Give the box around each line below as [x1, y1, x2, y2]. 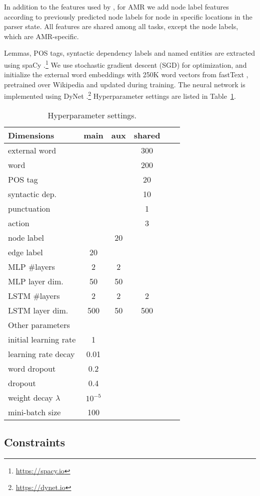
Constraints [4, 434, 65, 450]
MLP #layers [8, 260, 55, 272]
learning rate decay [8, 348, 75, 360]
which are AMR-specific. [4, 31, 79, 41]
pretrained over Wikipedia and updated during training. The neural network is [4, 79, 245, 89]
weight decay [8, 391, 53, 403]
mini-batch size [8, 406, 61, 418]
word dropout [8, 362, 56, 374]
